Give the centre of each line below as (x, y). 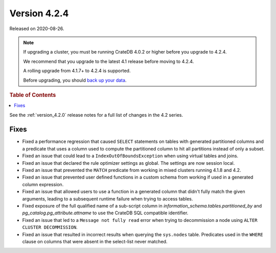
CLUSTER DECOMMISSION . (50, 227)
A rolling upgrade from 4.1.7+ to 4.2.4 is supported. (77, 71)
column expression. (43, 184)
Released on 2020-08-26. (37, 29)
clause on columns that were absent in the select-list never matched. (95, 241)
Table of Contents (33, 95)
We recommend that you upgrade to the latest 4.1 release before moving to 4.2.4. (109, 61)
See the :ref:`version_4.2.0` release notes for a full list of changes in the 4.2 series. (96, 115)
